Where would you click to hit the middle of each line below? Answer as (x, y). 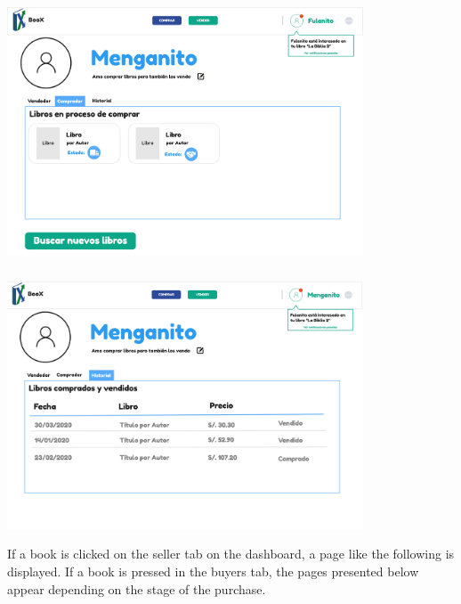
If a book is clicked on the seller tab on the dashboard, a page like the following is (231, 554)
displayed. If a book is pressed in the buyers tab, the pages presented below (213, 571)
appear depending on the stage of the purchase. (137, 588)
